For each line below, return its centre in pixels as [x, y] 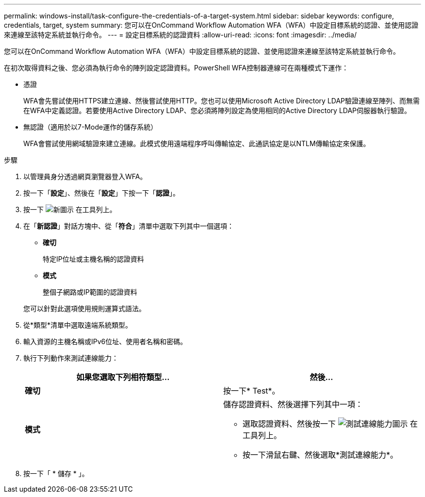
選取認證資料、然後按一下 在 [330, 424]
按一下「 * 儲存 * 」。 [56, 473]
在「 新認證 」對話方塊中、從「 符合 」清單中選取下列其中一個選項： [129, 226]
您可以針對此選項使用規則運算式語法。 [84, 308]
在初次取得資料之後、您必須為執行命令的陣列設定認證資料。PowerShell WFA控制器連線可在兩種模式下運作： [176, 68]
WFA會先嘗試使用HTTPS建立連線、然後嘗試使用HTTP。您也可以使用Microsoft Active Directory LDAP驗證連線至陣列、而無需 [222, 101]
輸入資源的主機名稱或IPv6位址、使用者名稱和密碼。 [105, 341]
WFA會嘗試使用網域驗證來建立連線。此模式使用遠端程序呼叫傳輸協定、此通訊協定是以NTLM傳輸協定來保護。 [197, 143]
